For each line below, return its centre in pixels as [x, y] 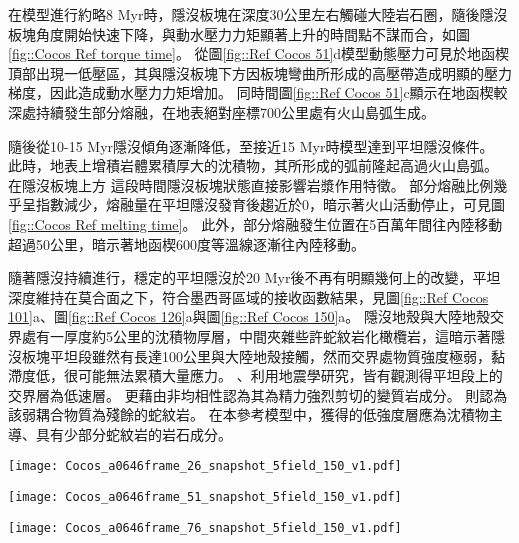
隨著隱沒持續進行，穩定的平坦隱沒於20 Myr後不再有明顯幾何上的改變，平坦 [254, 277]
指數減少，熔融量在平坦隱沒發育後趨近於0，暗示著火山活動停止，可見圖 [270, 204]
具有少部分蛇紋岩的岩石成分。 [133, 433]
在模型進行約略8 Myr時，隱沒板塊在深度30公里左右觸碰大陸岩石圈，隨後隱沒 [258, 14]
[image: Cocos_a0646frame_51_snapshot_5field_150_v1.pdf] [205, 497]
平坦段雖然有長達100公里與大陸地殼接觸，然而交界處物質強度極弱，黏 [277, 355]
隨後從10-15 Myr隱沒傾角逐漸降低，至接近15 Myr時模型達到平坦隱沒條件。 [251, 145]
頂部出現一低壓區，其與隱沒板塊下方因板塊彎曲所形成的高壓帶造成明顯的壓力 [260, 72]
